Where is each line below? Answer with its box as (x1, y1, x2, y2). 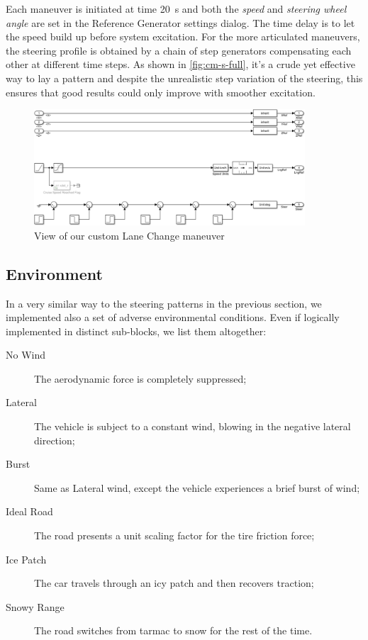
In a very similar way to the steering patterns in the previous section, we (6, 296, 322, 310)
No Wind (6, 347, 46, 362)
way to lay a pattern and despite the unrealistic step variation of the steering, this (6, 70, 363, 85)
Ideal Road (6, 504, 53, 519)
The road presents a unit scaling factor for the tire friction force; (34, 528, 315, 543)
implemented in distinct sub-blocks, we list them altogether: (6, 323, 267, 338)
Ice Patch (6, 551, 47, 566)
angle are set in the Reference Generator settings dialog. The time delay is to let (6, 15, 355, 30)
